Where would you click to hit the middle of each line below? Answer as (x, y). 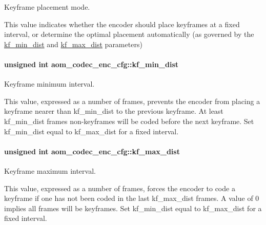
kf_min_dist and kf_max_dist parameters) (73, 44)
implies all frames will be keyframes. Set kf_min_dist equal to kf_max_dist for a (133, 208)
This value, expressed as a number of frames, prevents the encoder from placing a (132, 101)
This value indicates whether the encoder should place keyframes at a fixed (122, 24)
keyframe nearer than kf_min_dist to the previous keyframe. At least (114, 111)
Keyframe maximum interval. (50, 170)
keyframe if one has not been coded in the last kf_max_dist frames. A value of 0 (132, 198)
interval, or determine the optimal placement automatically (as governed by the (129, 34)
